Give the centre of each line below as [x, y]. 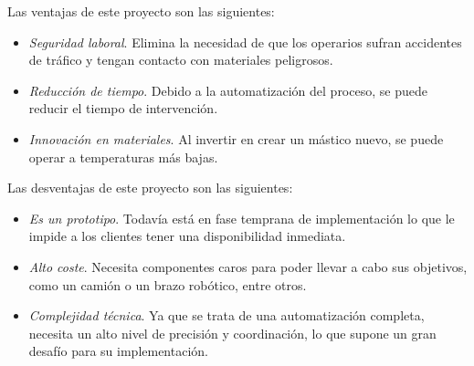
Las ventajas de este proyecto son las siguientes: [141, 11]
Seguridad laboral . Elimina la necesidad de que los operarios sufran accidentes [245, 42]
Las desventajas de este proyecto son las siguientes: [150, 188]
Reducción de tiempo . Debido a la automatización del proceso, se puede [228, 90]
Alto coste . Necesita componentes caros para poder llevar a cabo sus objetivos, [248, 266]
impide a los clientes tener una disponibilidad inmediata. [187, 236]
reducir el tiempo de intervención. [123, 108]
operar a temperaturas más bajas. [123, 157]
